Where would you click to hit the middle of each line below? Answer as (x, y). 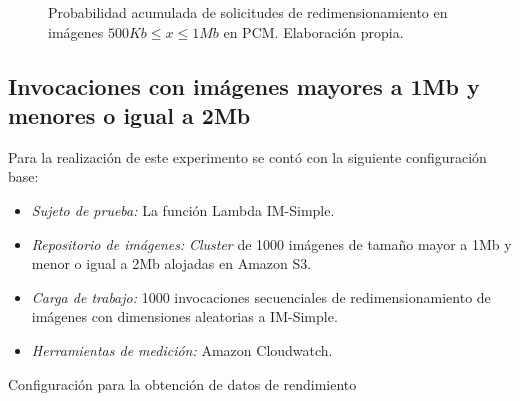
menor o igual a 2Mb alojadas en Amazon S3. (171, 263)
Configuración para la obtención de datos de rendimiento (182, 383)
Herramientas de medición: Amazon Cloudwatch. (182, 349)
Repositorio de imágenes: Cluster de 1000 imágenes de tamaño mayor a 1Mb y (271, 243)
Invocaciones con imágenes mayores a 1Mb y (244, 85)
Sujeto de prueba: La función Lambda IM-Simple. (183, 209)
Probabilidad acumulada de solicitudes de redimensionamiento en (248, 12)
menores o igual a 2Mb (129, 114)
